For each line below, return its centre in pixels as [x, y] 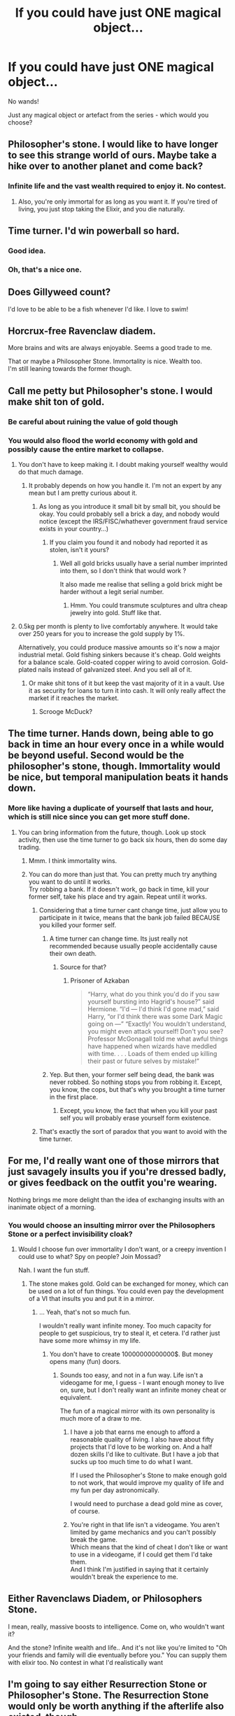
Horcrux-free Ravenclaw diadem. [82, 331]
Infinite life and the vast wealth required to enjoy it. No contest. [117, 186]
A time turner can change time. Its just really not [119, 938]
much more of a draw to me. [101, 1418]
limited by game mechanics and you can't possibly [143, 1532]
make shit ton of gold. [56, 401]
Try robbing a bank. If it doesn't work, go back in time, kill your [119, 889]
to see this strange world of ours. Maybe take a [113, 155]
